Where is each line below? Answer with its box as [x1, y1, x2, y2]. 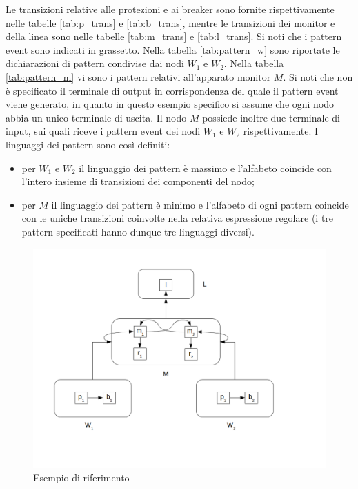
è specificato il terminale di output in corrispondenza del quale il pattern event [6, 83, 339, 97]
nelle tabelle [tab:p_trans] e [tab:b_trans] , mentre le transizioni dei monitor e [6, 15, 335, 30]
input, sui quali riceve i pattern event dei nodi [6, 124, 201, 138]
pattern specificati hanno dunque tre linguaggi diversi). [21, 224, 255, 238]
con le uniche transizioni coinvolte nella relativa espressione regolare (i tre [21, 211, 334, 225]
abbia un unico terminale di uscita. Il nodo [6, 110, 187, 124]
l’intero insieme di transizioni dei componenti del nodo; [21, 174, 255, 189]
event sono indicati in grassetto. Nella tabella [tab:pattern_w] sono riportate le [6, 42, 340, 57]
